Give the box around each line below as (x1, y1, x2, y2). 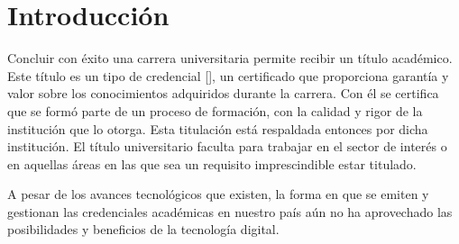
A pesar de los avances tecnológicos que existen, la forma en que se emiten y (7, 185, 429, 203)
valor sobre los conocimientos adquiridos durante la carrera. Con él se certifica (7, 84, 439, 103)
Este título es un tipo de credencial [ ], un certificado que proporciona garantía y (7, 66, 449, 85)
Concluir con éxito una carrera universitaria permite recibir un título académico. (7, 49, 453, 68)
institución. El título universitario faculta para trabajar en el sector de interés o (7, 137, 447, 156)
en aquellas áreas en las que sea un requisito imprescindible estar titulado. (7, 154, 417, 173)
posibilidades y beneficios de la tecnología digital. (7, 220, 280, 239)
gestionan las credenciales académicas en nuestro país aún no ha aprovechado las (7, 202, 453, 221)
